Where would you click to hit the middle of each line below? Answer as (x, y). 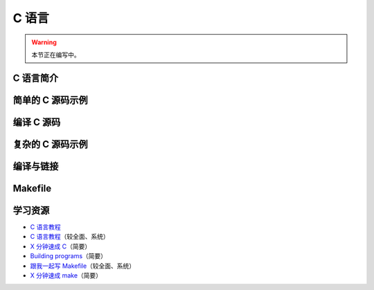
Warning (44, 42)
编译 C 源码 (37, 122)
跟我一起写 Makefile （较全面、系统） (83, 266)
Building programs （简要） (69, 256)
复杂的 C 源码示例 (50, 144)
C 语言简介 (36, 78)
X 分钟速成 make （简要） (66, 275)
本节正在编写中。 (56, 55)
